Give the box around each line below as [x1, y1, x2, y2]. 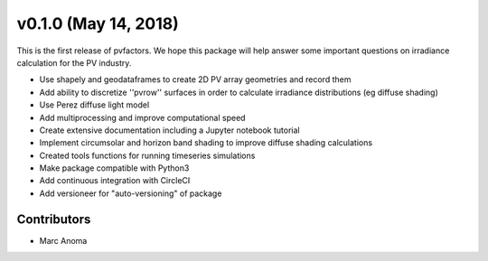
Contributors [16, 211, 91, 227]
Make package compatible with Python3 [39, 163, 190, 173]
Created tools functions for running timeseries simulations [39, 150, 256, 161]
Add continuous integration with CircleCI [39, 175, 191, 186]
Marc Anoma [39, 235, 88, 246]
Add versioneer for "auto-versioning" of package [39, 188, 222, 199]
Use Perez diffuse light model [39, 99, 150, 110]
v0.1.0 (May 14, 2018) [16, 14, 180, 33]
